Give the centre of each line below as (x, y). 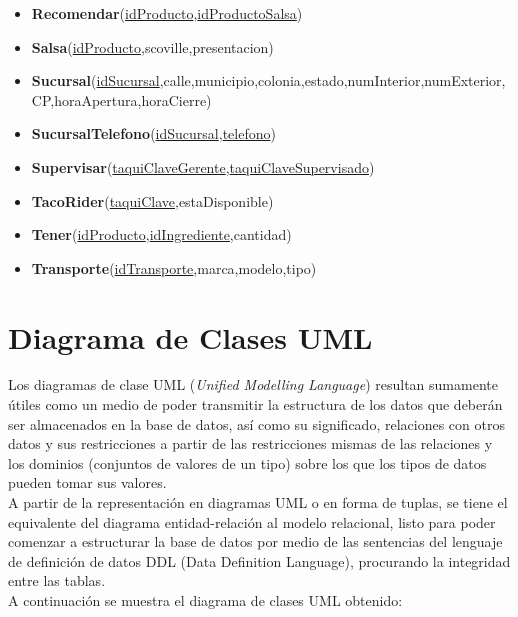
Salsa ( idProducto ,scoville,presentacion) (152, 46)
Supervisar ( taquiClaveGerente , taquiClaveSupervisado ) (203, 166)
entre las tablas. (57, 580)
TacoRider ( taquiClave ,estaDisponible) (152, 200)
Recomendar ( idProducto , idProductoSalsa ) (167, 13)
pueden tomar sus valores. (87, 482)
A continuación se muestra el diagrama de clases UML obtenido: (205, 600)
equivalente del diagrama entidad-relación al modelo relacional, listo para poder (252, 521)
